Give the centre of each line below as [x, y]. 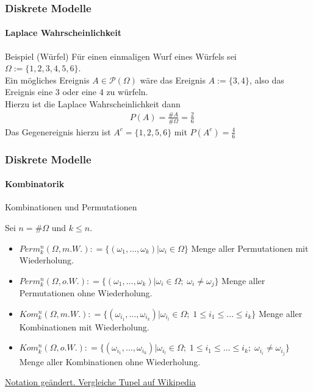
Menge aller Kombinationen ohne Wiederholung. [110, 361]
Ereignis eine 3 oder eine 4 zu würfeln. [77, 92]
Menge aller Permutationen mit [250, 248]
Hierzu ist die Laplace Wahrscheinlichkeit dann [93, 104]
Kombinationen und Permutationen [71, 207]
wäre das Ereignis [173, 80]
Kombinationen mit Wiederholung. [84, 326]
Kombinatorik [35, 184]
